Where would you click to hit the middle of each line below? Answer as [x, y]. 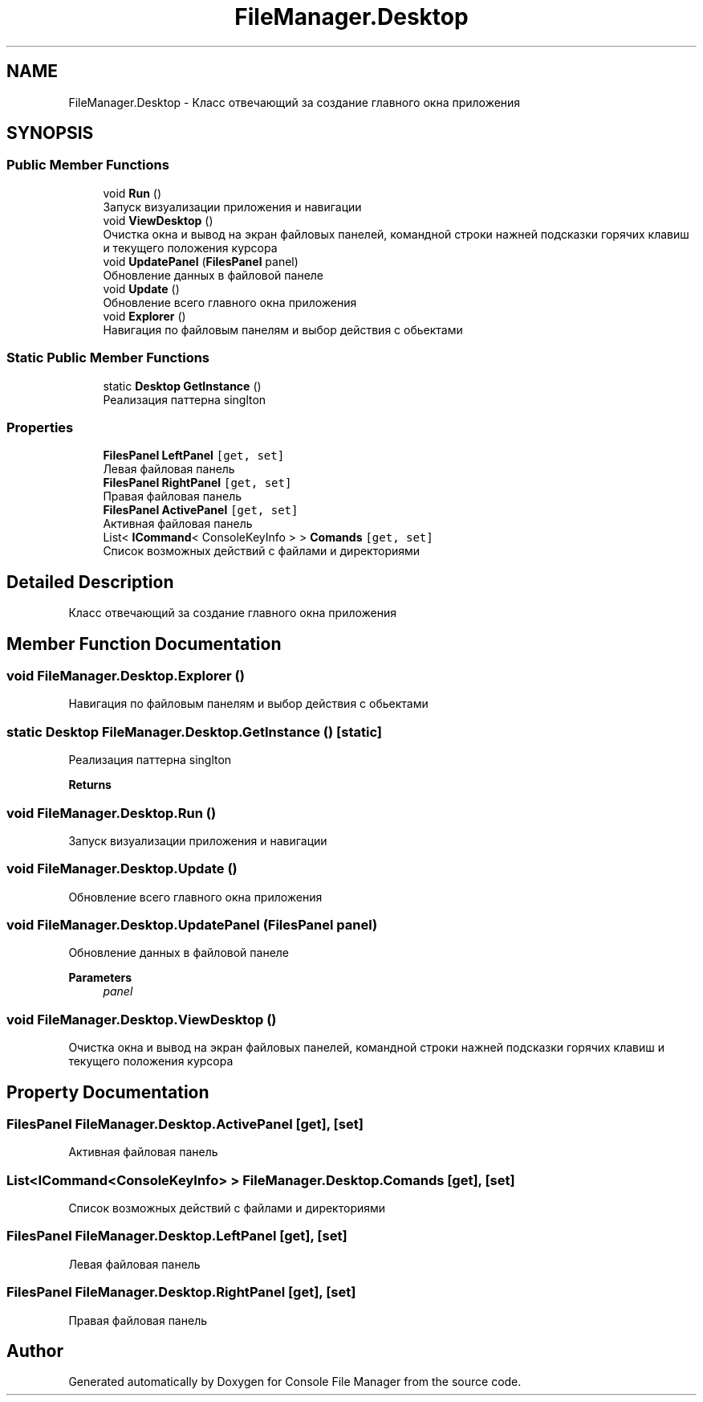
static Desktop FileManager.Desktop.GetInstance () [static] [194, 732]
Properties [40, 427]
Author [35, 1351]
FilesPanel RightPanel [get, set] [197, 483]
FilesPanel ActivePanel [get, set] [201, 510]
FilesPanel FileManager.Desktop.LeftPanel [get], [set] [177, 1236]
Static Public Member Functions [108, 358]
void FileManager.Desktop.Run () [112, 813]
